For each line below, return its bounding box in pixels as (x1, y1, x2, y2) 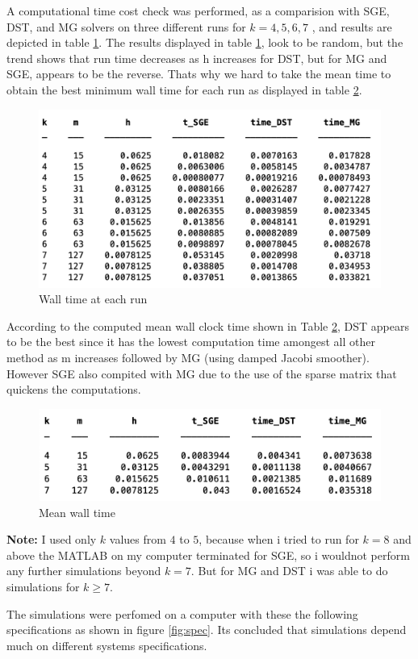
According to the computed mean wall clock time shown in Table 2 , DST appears (6, 317, 409, 334)
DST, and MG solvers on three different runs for (6, 18, 246, 35)
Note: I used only (6, 531, 97, 548)
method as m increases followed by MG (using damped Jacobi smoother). (6, 349, 370, 366)
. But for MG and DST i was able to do (190, 562, 388, 579)
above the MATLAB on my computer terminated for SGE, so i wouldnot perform (6, 546, 410, 563)
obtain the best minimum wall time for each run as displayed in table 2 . (6, 81, 362, 98)
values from (109, 531, 166, 548)
